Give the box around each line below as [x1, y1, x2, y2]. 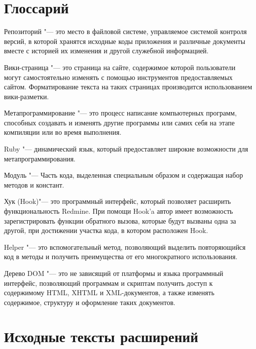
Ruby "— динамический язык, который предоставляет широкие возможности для [4, 144, 249, 154]
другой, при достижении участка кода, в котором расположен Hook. [4, 225, 208, 235]
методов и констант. [4, 179, 64, 190]
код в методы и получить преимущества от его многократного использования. [4, 251, 238, 262]
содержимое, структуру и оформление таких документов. [4, 297, 176, 307]
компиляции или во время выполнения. [4, 127, 122, 137]
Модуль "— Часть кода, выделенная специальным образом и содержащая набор [4, 170, 243, 180]
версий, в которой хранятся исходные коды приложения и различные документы [4, 36, 246, 46]
